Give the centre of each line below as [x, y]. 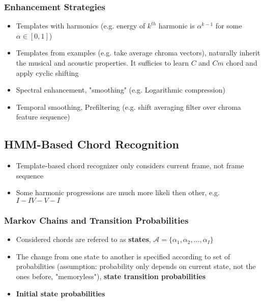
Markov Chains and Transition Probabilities [96, 220]
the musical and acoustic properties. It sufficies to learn [102, 63]
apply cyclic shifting [47, 72]
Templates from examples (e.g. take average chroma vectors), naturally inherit [138, 53]
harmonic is [177, 26]
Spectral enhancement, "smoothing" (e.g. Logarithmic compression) [121, 90]
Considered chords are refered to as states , [83, 239]
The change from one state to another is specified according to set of [123, 256]
